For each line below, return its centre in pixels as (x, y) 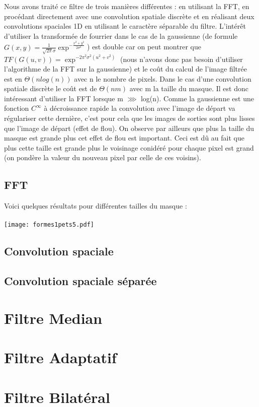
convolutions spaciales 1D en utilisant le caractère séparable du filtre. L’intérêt (125, 26)
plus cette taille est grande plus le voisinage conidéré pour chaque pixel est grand (129, 147)
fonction (17, 108)
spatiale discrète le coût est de (51, 88)
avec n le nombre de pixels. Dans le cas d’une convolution (163, 78)
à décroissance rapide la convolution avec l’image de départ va (140, 108)
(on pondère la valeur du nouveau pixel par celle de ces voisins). (103, 157)
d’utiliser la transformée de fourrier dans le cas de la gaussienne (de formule (121, 36)
